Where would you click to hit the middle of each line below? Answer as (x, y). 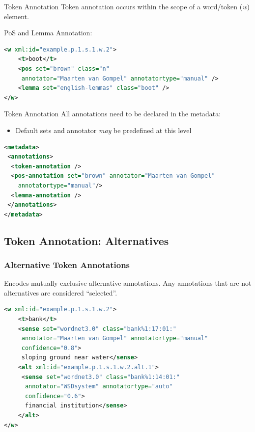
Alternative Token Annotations (67, 264)
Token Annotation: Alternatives (86, 240)
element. (16, 16)
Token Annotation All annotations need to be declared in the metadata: (113, 114)
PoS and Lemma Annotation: (48, 33)
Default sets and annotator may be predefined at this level (103, 130)
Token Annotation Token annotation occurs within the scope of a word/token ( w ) (127, 6)
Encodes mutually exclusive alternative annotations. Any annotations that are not (128, 283)
